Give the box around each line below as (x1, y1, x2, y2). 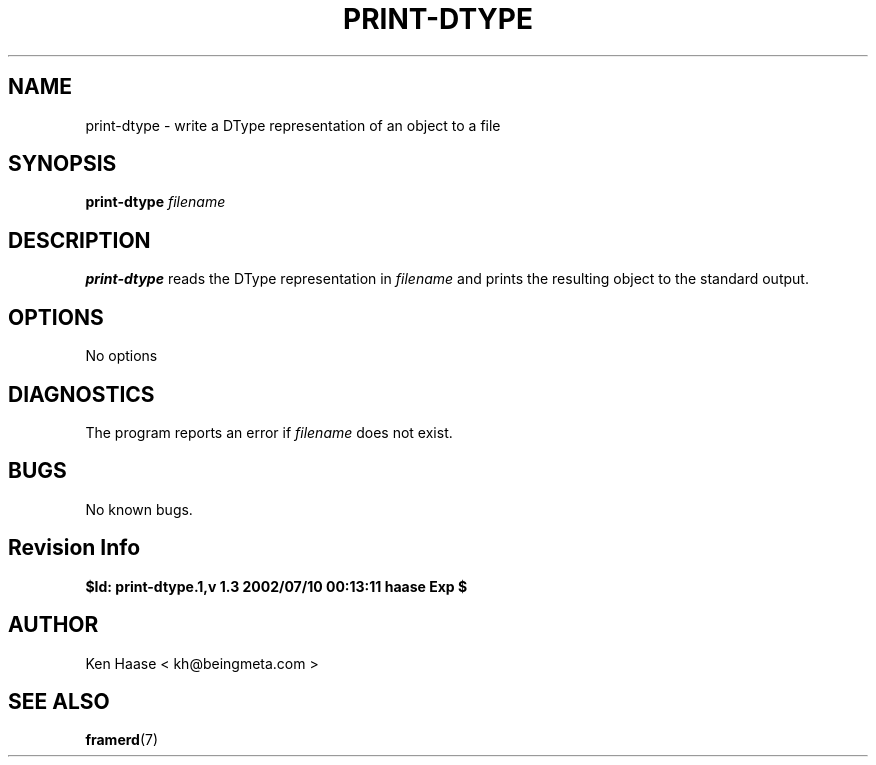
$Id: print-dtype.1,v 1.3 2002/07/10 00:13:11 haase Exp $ (85, 577, 468, 595)
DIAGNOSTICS (8, 381, 155, 407)
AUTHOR (8, 612, 99, 638)
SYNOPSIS (8, 151, 117, 177)
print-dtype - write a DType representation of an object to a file (85, 116, 501, 134)
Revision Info (8, 535, 141, 561)
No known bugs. (85, 500, 193, 518)
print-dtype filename (85, 193, 226, 211)
